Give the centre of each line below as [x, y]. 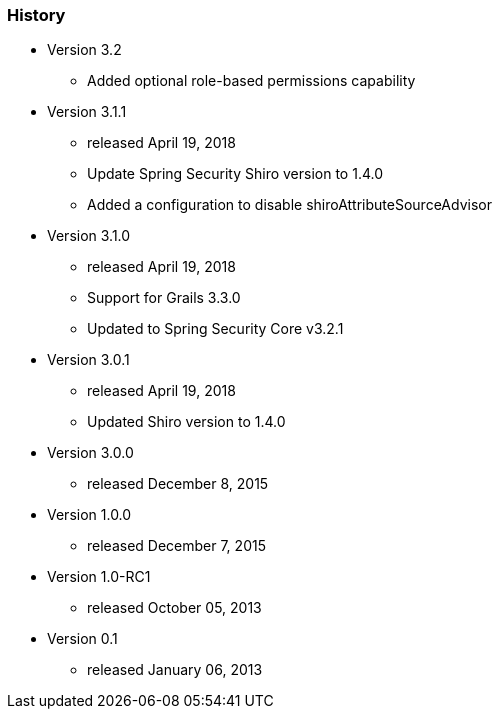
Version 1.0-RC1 [99, 577]
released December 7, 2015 [176, 546]
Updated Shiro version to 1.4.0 [186, 422]
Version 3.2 [84, 50]
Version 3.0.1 [88, 360]
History [36, 15]
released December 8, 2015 [178, 484]
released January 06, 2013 [175, 670]
